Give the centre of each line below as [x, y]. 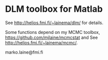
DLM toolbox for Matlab [54, 9]
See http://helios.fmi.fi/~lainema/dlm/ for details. [54, 23]
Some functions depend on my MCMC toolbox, [53, 32]
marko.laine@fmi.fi [24, 52]
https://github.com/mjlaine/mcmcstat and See [52, 37]
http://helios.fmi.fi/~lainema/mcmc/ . [41, 42]
